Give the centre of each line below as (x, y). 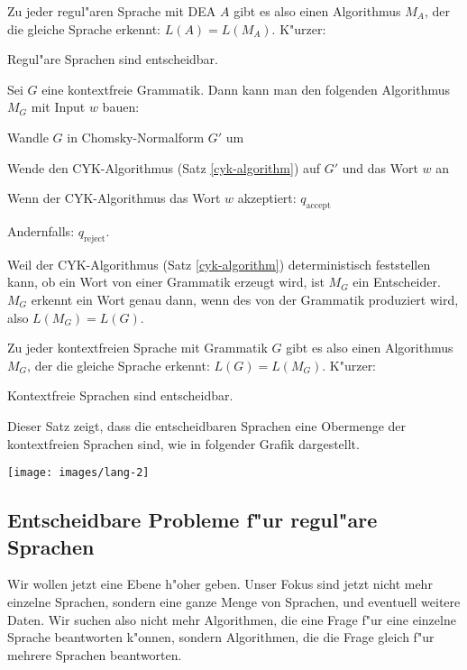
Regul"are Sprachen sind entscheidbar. (113, 59)
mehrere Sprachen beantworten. (95, 654)
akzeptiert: (267, 198)
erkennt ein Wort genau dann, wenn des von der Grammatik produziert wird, (245, 299)
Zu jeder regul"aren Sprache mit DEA (112, 11)
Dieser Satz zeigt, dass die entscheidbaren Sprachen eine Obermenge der (207, 425)
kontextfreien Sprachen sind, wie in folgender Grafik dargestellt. (183, 443)
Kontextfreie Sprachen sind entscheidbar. (120, 395)
